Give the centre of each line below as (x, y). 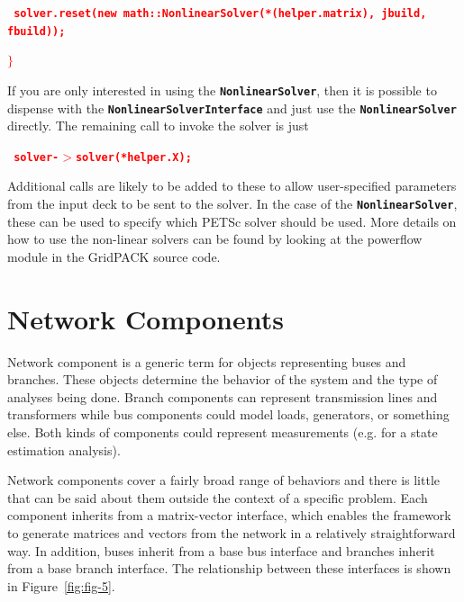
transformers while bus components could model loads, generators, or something (228, 414)
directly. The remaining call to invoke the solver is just (158, 126)
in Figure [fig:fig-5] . (61, 585)
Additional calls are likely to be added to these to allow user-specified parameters (232, 186)
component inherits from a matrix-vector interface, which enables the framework (229, 515)
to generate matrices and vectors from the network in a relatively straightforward (232, 532)
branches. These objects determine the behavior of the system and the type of (223, 379)
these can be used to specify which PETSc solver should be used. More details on (232, 221)
